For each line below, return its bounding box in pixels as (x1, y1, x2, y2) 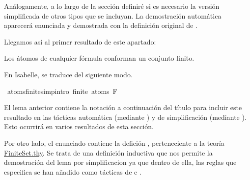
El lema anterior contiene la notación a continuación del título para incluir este (4, 102, 242, 112)
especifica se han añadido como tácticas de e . (4, 166, 141, 177)
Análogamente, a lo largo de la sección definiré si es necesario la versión (4, 1, 220, 11)
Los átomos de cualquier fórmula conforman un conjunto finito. (4, 53, 194, 63)
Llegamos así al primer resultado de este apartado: (4, 36, 156, 46)
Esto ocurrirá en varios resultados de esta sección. (4, 121, 154, 132)
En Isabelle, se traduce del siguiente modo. (4, 69, 133, 79)
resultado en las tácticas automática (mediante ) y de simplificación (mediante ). (4, 112, 247, 122)
